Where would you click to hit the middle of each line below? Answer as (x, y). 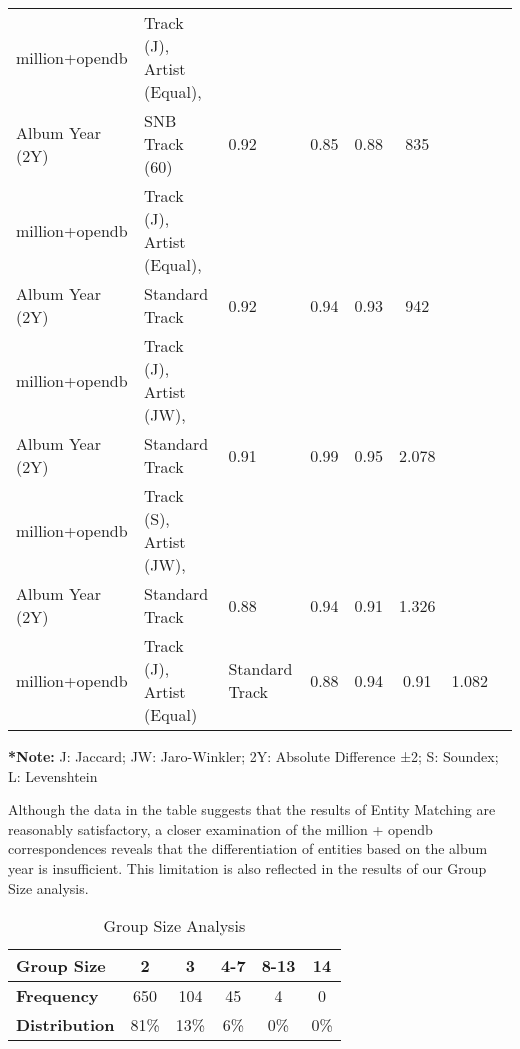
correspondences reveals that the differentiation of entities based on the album (248, 848)
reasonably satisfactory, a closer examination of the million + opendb (220, 828)
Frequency (57, 996)
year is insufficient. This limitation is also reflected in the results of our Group (247, 867)
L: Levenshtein (53, 775)
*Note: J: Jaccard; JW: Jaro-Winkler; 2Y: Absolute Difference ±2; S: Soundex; (253, 756)
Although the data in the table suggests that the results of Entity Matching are (252, 809)
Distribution (65, 1025)
